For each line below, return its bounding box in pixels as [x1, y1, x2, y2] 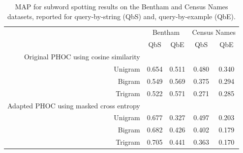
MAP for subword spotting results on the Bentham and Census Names [15, 1, 228, 11]
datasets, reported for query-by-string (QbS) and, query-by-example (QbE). [7, 11, 236, 21]
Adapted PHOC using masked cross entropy [7, 100, 140, 110]
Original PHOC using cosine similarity [24, 51, 140, 62]
